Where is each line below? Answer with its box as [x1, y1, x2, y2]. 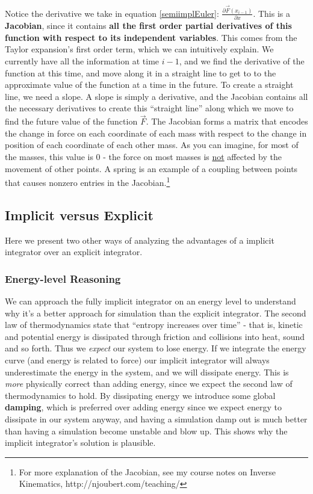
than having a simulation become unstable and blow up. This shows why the [5, 424, 288, 437]
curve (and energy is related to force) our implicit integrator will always [5, 354, 270, 366]
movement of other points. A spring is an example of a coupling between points [5, 162, 298, 174]
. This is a [253, 7, 290, 19]
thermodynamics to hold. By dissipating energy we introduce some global [5, 389, 276, 401]
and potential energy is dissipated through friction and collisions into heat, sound [5, 330, 305, 342]
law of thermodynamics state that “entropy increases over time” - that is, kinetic [5, 318, 303, 331]
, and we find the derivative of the [179, 55, 305, 67]
